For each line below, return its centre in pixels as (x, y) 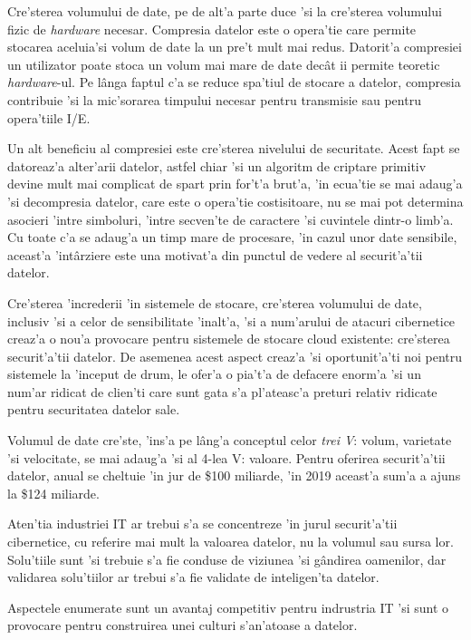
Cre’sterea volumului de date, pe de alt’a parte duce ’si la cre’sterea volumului (225, 11)
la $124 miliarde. (53, 493)
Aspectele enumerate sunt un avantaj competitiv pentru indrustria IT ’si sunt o (228, 607)
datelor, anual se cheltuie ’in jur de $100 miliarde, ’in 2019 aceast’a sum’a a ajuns (234, 475)
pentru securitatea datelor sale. (94, 409)
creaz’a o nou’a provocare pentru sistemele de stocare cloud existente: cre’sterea (229, 339)
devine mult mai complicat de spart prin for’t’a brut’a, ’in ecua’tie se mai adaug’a (235, 184)
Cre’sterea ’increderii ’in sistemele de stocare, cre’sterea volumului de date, (215, 302)
